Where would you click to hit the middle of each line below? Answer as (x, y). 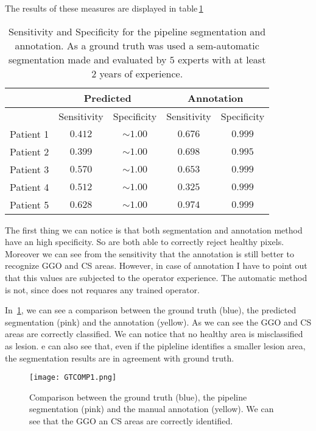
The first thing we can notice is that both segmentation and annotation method (154, 230)
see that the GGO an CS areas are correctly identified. (131, 420)
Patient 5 (30, 204)
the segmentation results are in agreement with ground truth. (120, 358)
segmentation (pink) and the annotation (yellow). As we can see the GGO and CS (158, 322)
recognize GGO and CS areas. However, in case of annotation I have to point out (156, 265)
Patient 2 (30, 151)
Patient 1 (30, 134)
